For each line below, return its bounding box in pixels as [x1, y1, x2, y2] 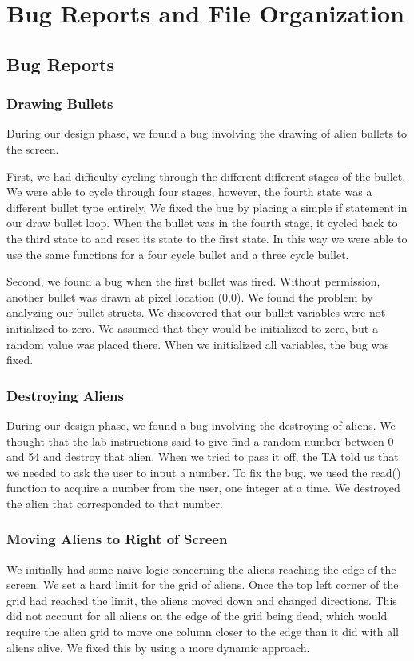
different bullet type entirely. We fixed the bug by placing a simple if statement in [6, 198, 408, 215]
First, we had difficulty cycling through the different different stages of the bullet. [6, 167, 406, 184]
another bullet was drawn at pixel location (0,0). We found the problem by [6, 288, 373, 305]
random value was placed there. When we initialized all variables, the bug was [6, 335, 389, 352]
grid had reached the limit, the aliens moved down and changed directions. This [6, 591, 397, 608]
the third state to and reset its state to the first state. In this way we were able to [6, 230, 408, 246]
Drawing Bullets [6, 94, 113, 114]
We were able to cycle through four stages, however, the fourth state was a [6, 183, 372, 200]
